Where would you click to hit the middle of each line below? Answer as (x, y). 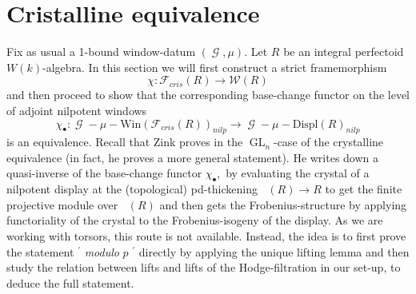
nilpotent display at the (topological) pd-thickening (132, 189)
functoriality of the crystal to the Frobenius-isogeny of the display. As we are (195, 220)
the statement (40, 251)
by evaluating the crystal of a (298, 173)
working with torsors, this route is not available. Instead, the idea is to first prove (206, 236)
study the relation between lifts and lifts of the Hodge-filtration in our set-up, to (204, 267)
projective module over (62, 204)
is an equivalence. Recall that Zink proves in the (125, 142)
